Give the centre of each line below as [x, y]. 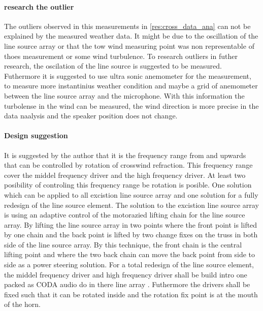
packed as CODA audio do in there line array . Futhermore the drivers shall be [127, 284]
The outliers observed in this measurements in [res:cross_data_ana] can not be [127, 26]
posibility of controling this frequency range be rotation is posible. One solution [128, 185]
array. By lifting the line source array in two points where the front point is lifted [131, 224]
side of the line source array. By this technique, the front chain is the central [123, 244]
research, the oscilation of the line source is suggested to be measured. [113, 66]
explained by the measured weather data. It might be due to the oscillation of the [131, 36]
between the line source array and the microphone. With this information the [124, 95]
